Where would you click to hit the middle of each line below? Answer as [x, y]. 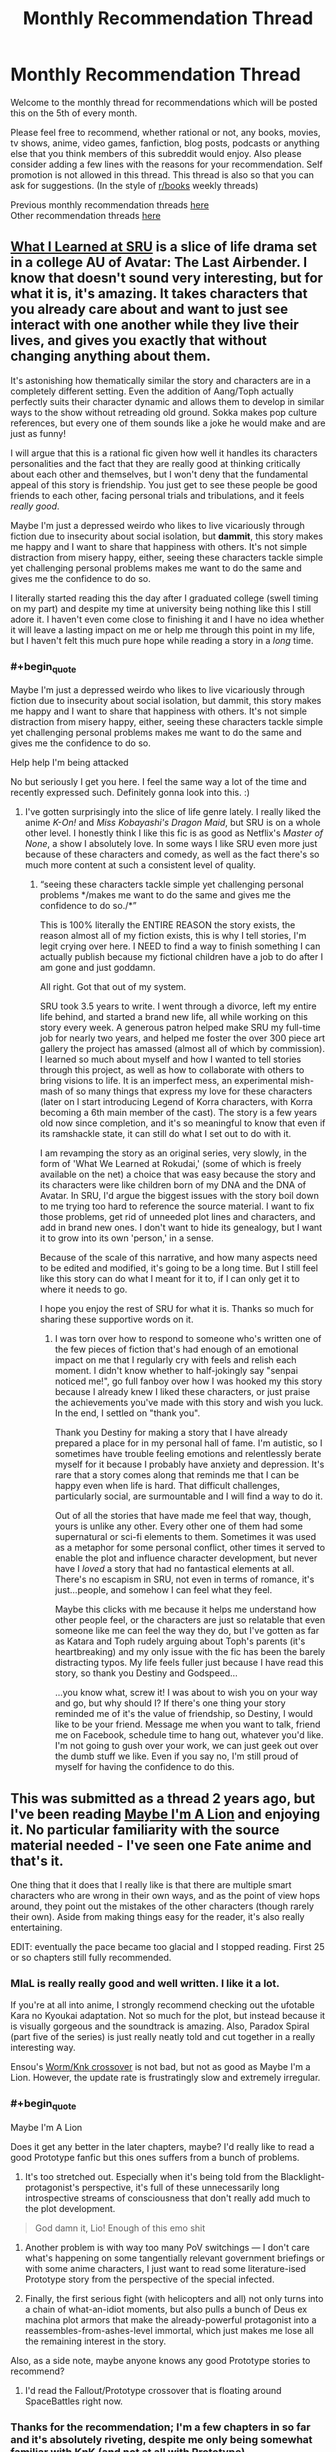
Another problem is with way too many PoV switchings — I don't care [167, 2247]
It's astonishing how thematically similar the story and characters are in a [161, 380]
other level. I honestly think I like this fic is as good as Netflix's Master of [174, 833]
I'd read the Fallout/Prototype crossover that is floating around [153, 2390]
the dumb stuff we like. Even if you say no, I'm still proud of [176, 1756]
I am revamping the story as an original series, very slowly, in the [173, 1153]
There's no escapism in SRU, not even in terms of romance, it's [184, 1579]
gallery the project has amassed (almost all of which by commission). [182, 1049]
